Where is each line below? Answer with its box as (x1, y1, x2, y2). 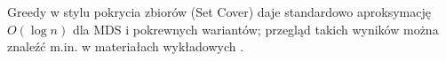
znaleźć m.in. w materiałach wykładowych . (7, 37, 244, 56)
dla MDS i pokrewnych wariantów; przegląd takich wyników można (72, 19, 439, 38)
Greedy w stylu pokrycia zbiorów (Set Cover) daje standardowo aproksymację (7, 3, 431, 20)
